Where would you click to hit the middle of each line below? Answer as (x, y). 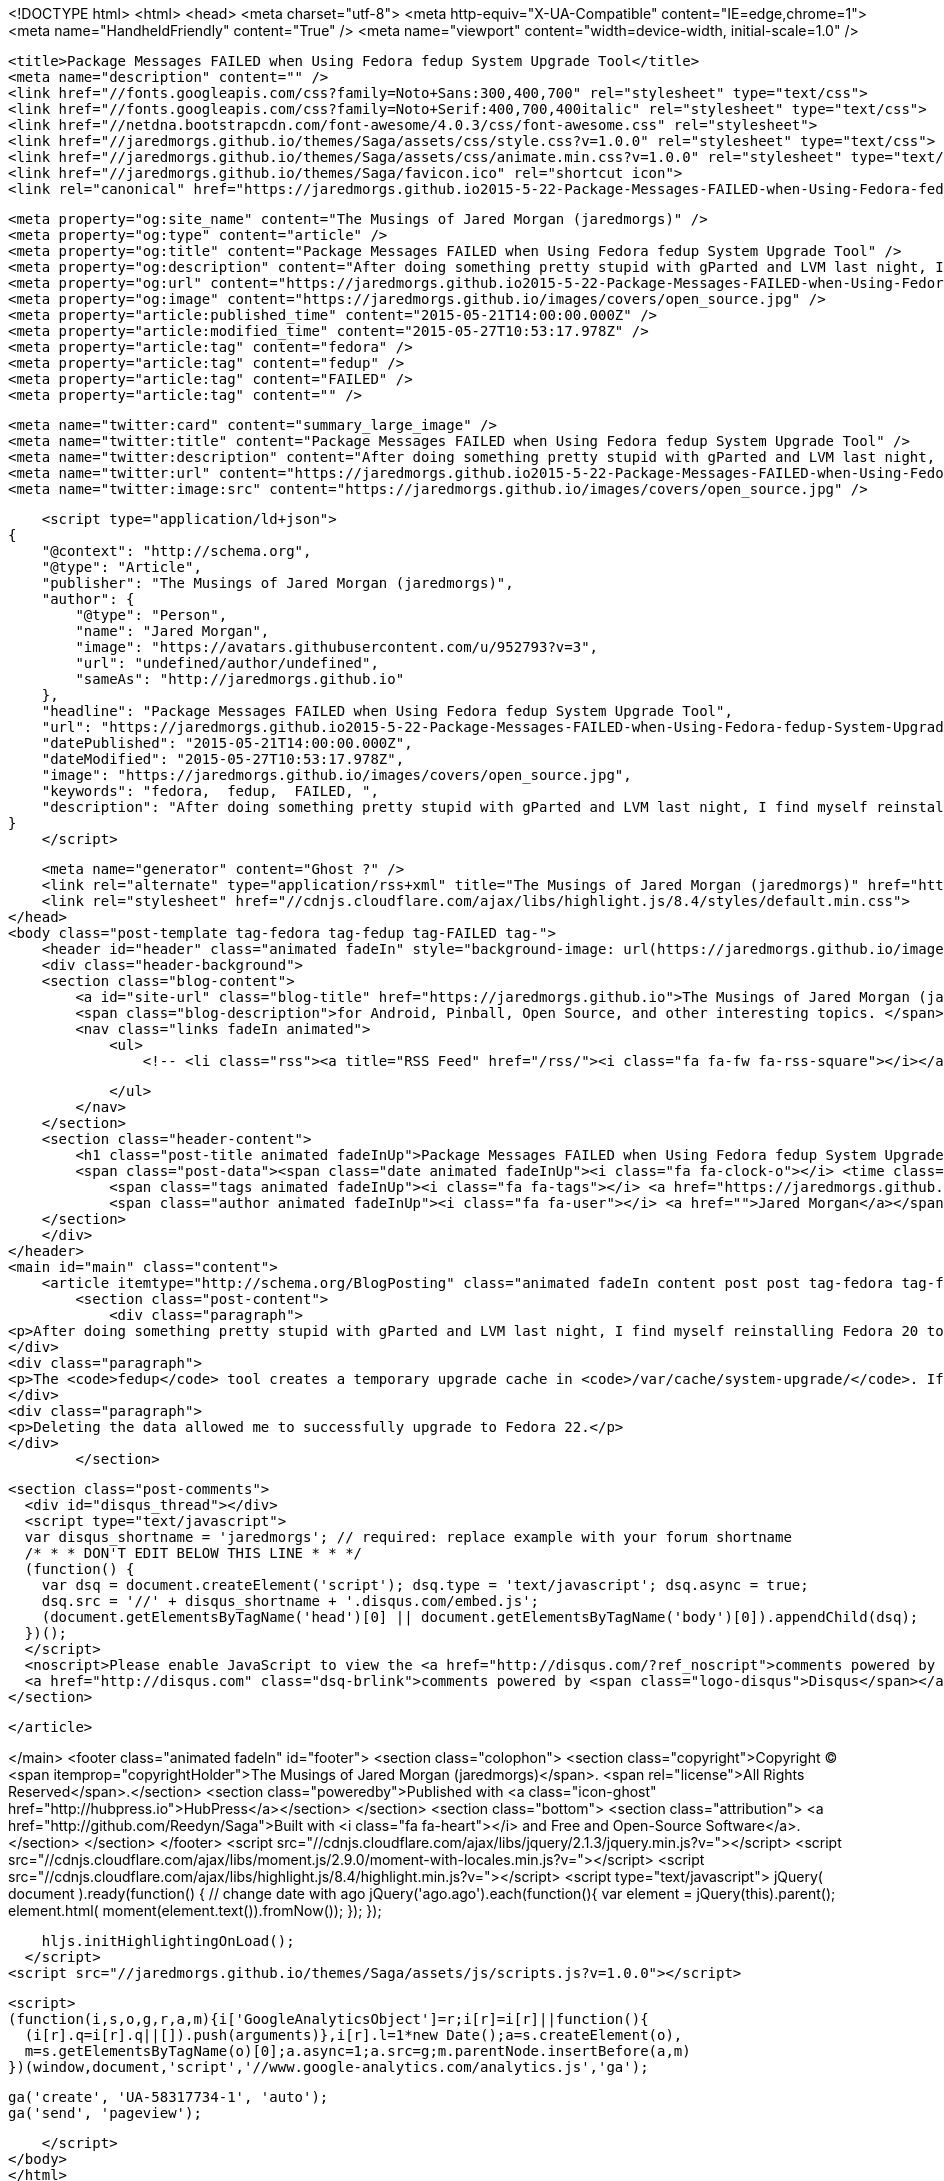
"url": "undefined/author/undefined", (227, 663)
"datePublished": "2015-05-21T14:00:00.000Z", (227, 743)
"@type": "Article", (121, 567)
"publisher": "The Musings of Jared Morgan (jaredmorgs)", (277, 583)
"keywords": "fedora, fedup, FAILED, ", (210, 791)
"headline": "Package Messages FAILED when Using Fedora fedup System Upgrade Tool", (387, 711)
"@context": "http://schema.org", (176, 551)
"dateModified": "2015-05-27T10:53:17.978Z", (223, 759)
